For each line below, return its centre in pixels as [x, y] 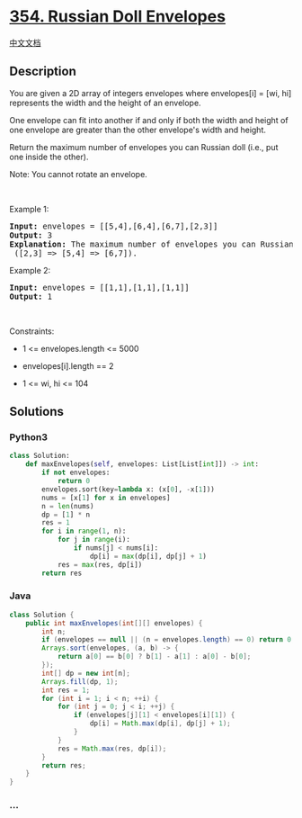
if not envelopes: [76, 473]
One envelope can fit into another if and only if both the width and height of [149, 120]
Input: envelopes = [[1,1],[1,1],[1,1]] [100, 287]
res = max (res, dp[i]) [100, 564]
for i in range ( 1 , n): [84, 531]
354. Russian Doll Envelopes [118, 17]
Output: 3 [31, 235]
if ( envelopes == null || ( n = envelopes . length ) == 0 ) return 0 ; [169, 640]
